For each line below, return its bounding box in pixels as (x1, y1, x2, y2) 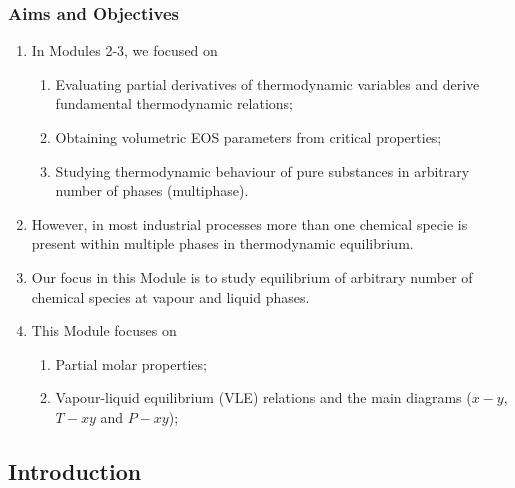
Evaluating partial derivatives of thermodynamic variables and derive (55, 73, 480, 94)
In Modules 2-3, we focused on (31, 40, 218, 61)
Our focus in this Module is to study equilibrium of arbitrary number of (31, 266, 473, 287)
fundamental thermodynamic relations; (55, 93, 294, 114)
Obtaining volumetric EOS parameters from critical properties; (55, 127, 442, 147)
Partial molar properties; (55, 353, 207, 374)
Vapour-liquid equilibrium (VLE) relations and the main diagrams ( (55, 387, 472, 408)
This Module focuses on (31, 320, 177, 341)
